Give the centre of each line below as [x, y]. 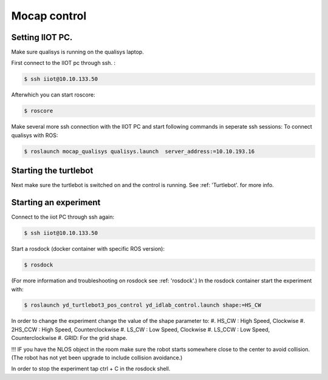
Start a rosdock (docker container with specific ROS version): [88, 249]
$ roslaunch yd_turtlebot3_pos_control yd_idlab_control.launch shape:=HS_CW [142, 305]
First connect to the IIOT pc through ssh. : [63, 63]
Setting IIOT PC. [42, 37]
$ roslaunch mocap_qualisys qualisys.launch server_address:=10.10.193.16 [139, 151]
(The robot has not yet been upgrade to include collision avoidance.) [97, 358]
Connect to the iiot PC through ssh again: [63, 217]
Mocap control [49, 16]
